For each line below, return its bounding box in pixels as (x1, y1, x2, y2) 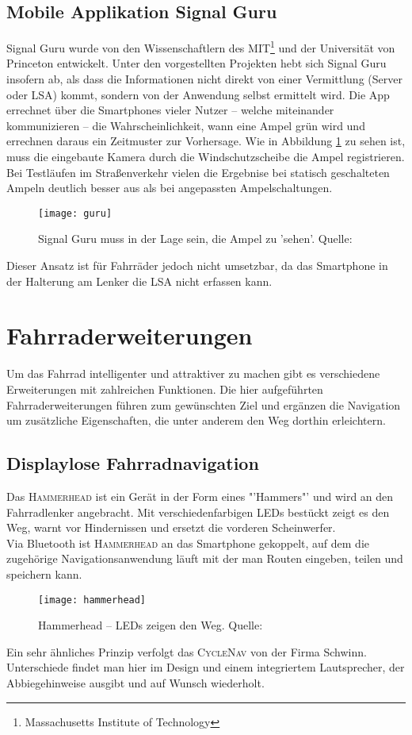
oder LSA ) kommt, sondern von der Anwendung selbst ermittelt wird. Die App (6, 86, 390, 102)
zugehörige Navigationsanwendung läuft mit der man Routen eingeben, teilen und (6, 550, 403, 567)
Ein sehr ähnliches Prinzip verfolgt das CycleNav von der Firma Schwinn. (6, 643, 367, 660)
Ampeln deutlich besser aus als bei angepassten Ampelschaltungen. (6, 179, 333, 196)
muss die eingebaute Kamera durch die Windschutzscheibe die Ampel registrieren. (6, 148, 405, 165)
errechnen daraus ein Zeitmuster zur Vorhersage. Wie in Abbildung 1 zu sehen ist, (6, 133, 406, 149)
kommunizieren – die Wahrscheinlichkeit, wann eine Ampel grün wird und (6, 117, 365, 133)
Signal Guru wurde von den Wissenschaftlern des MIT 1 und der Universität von (6, 37, 395, 56)
